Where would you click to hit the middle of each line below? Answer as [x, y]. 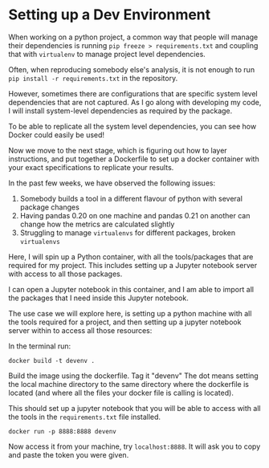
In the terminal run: [39, 346]
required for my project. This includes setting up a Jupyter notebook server [133, 265]
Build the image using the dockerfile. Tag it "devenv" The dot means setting [133, 376]
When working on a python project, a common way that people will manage [133, 37]
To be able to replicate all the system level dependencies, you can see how [132, 126]
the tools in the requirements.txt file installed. [85, 417]
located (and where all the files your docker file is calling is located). [121, 393]
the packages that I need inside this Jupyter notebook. [98, 298]
